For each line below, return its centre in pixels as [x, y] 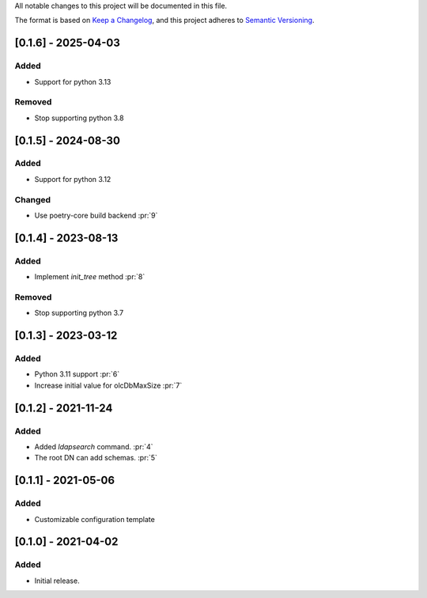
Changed [33, 199]
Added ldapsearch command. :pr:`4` [94, 446]
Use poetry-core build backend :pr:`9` [96, 215]
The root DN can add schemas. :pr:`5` [96, 458]
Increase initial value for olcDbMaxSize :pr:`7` [108, 385]
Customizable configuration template [95, 519]
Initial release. [57, 581]
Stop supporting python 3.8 [79, 118]
